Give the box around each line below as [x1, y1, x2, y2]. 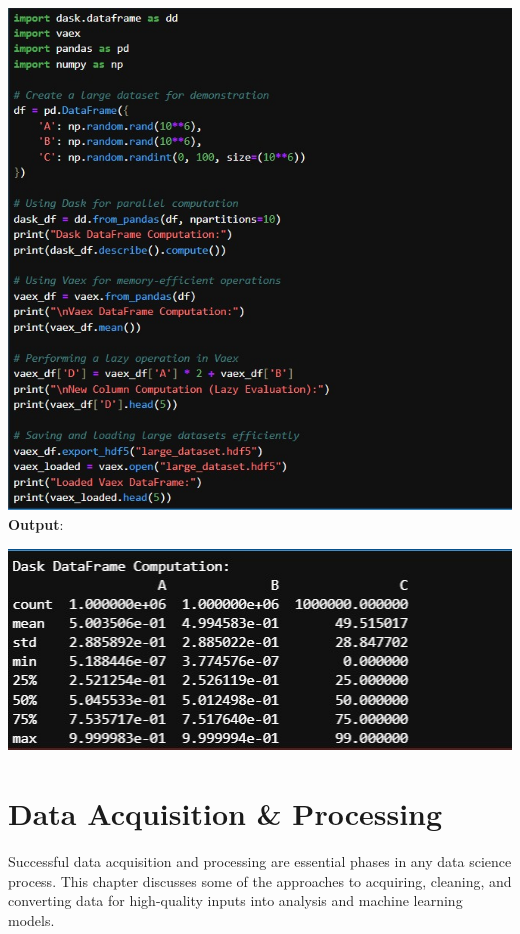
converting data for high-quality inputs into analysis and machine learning [8, 890, 463, 911]
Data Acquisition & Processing [8, 793, 443, 834]
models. [8, 909, 55, 930]
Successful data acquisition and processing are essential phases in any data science [8, 851, 512, 872]
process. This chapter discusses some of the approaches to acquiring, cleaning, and [8, 870, 512, 891]
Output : [8, 514, 64, 535]
